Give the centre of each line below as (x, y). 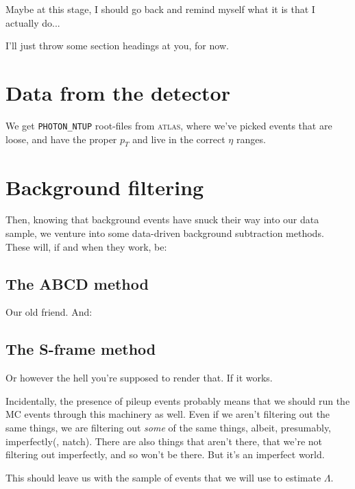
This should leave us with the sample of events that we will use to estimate (163, 477)
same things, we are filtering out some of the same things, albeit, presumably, (169, 428)
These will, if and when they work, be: (86, 246)
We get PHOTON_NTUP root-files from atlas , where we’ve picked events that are (169, 125)
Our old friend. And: (49, 312)
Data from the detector (118, 92)
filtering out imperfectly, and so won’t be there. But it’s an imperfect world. (165, 454)
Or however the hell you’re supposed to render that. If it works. (139, 378)
